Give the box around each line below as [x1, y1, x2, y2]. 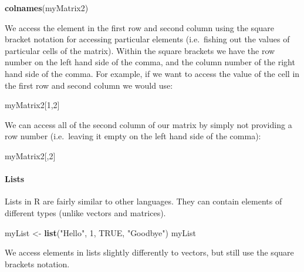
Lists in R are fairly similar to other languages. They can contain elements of [5, 195, 282, 207]
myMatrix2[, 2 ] [5, 149, 56, 162]
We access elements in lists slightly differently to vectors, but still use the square [5, 246, 294, 258]
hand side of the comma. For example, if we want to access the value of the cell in [5, 67, 300, 79]
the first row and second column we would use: [5, 79, 173, 91]
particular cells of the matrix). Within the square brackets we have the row [5, 44, 275, 56]
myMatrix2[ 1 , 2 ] [5, 99, 60, 111]
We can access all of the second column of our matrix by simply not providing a [5, 118, 292, 130]
